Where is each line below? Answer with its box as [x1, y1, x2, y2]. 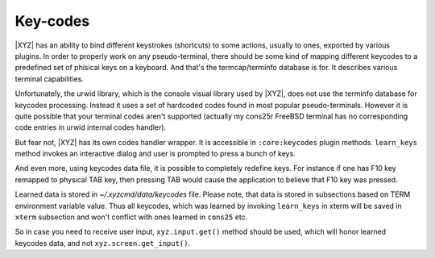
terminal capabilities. [14, 73, 85, 84]
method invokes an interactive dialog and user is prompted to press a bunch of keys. [14, 149, 296, 159]
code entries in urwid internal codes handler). [14, 123, 167, 132]
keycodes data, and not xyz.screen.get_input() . [14, 238, 191, 248]
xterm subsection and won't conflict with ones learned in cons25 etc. [14, 212, 248, 222]
